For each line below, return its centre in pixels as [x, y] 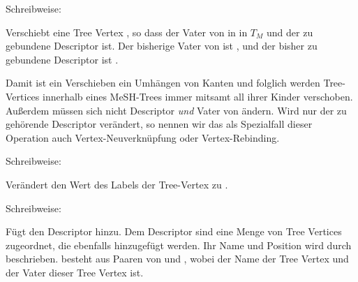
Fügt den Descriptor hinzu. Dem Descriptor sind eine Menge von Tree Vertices [174, 231]
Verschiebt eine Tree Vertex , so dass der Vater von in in [127, 32]
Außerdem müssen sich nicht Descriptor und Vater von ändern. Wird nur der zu [176, 110]
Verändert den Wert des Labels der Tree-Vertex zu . [117, 184]
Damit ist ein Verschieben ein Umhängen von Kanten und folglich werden [163, 83]
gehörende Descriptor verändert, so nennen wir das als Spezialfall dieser [159, 124]
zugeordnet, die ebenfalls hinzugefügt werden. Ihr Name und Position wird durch [179, 245]
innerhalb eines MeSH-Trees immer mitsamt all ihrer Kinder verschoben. [197, 96]
